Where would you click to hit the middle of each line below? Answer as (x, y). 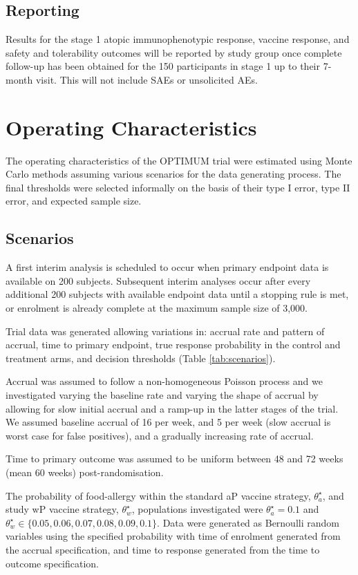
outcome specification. (53, 563)
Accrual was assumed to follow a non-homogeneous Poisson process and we (164, 381)
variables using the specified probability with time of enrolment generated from (173, 536)
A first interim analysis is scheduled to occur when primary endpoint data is (167, 267)
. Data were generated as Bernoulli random (248, 522)
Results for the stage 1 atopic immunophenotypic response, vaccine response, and (178, 39)
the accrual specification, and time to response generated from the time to (163, 549)
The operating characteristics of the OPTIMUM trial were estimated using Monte (179, 160)
